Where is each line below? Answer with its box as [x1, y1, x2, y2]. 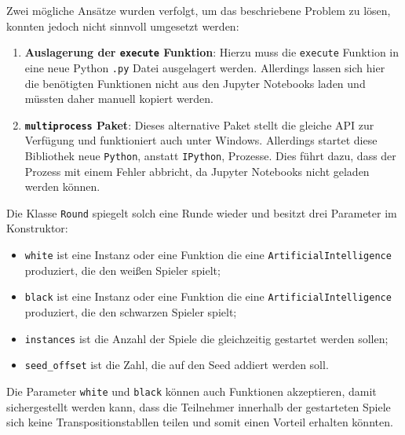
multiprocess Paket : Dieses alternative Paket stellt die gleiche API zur [24, 116, 374, 133]
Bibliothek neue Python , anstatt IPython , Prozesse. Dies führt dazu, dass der [24, 147, 396, 163]
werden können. [24, 178, 100, 195]
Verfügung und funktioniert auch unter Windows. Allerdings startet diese [24, 132, 378, 148]
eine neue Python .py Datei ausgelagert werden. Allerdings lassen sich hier [24, 59, 385, 75]
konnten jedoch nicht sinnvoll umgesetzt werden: [6, 17, 239, 34]
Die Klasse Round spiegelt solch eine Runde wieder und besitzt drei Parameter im [6, 204, 397, 221]
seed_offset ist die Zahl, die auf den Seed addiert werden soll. [24, 356, 329, 373]
